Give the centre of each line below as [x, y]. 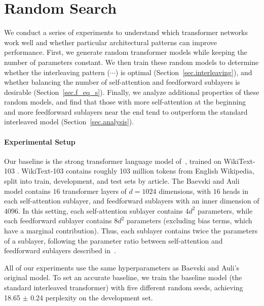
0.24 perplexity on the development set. [92, 297]
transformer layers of [95, 191]
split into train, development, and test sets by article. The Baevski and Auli [122, 181]
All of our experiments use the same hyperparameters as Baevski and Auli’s [122, 267]
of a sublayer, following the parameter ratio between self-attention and [114, 240]
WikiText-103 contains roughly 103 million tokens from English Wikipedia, [138, 171]
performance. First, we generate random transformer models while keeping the [126, 52]
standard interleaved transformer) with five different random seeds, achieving [124, 287]
